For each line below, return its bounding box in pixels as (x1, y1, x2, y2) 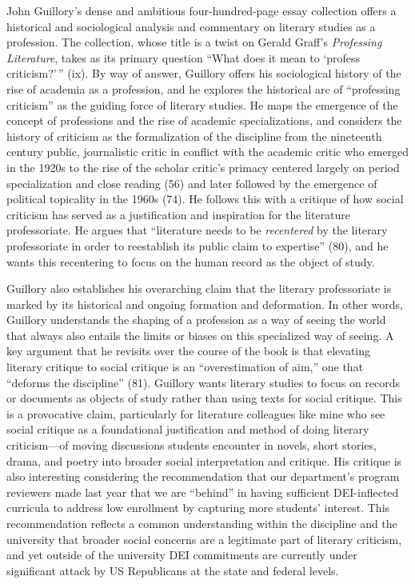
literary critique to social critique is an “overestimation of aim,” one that (6, 358, 364, 375)
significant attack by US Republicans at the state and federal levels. (6, 562, 339, 578)
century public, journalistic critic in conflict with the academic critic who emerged (6, 143, 409, 160)
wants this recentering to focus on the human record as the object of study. (6, 253, 375, 270)
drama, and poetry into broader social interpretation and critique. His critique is (6, 452, 402, 469)
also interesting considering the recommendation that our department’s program (6, 468, 400, 485)
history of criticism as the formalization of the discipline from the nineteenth (6, 127, 382, 144)
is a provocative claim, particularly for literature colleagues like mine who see (6, 405, 385, 422)
